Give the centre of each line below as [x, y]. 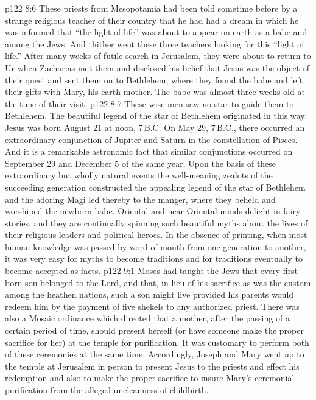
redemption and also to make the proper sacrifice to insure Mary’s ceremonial [150, 378]
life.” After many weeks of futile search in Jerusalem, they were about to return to [158, 56]
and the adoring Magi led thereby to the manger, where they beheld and [140, 199]
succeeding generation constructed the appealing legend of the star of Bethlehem [155, 187]
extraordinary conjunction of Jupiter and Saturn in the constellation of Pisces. [151, 139]
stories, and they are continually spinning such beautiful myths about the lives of [156, 223]
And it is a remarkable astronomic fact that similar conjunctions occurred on [149, 151]
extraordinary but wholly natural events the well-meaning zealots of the [139, 175]
